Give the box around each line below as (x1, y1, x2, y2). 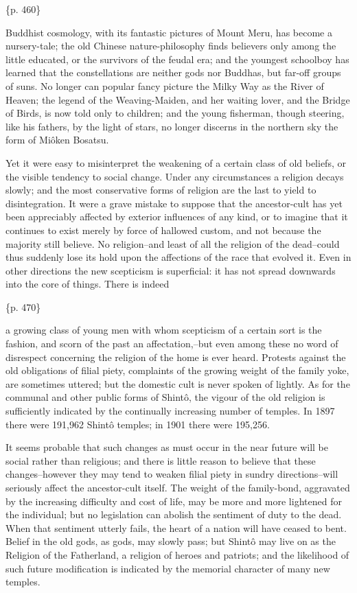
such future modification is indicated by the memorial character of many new (5, 561, 330, 575)
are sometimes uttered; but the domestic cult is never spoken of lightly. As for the (5, 376, 350, 391)
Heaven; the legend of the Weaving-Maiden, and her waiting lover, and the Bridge (5, 92, 350, 106)
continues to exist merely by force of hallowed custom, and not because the (5, 222, 321, 237)
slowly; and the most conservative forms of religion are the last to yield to (5, 183, 316, 197)
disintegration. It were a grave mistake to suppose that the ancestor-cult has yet (5, 196, 343, 210)
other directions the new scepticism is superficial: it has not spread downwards (5, 263, 336, 277)
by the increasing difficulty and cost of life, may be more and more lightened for (5, 493, 342, 508)
